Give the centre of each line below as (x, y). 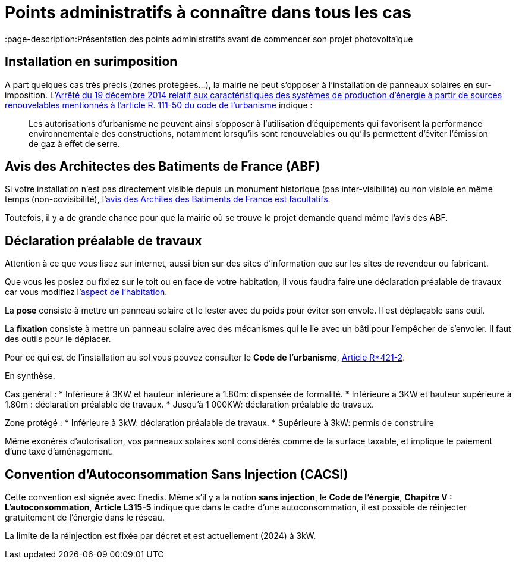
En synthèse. (30, 376)
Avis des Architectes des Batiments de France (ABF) (163, 167)
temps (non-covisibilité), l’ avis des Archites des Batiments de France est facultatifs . (168, 199)
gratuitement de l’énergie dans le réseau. (85, 518)
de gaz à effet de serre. (74, 143)
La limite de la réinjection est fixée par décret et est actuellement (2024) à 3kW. (161, 536)
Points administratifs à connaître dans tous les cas (208, 12)
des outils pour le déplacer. (58, 339)
